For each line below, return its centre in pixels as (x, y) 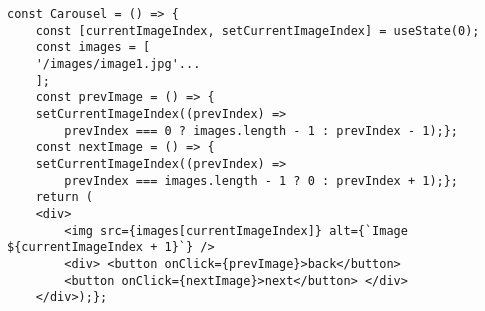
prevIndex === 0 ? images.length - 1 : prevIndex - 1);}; (261, 130)
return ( (64, 197)
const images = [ (93, 47)
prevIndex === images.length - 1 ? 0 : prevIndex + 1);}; (261, 180)
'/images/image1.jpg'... (118, 63)
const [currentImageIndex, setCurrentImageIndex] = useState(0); (257, 30)
